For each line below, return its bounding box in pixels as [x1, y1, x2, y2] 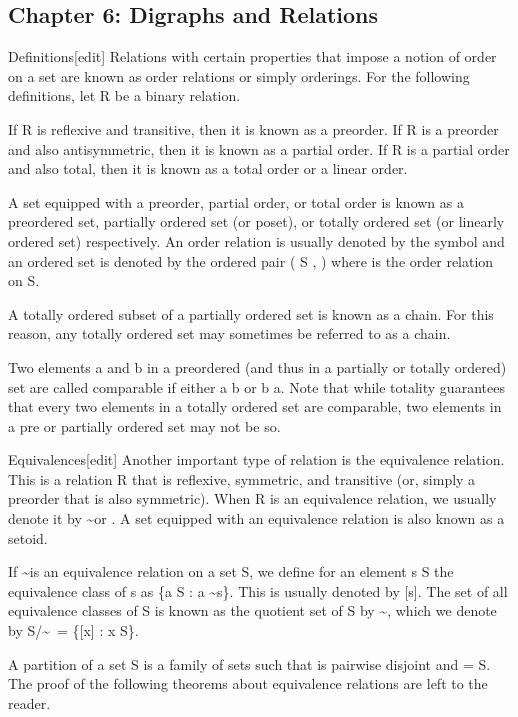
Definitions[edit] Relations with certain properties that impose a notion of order [8, 46, 497, 67]
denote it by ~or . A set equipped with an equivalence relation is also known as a [8, 508, 505, 529]
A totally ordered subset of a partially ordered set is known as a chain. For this [8, 303, 494, 324]
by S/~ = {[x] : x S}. [8, 620, 139, 641]
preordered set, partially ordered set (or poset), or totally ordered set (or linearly [8, 211, 505, 232]
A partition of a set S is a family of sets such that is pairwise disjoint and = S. [8, 653, 491, 674]
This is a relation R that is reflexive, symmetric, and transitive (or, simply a [8, 468, 476, 489]
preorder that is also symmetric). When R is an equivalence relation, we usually [8, 488, 497, 509]
